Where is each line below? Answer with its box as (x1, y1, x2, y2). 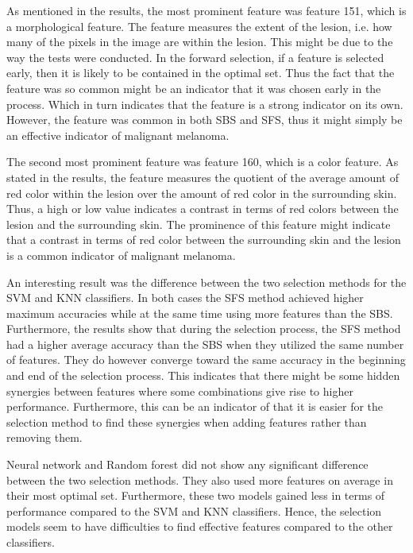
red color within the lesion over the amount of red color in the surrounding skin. (6, 184, 397, 201)
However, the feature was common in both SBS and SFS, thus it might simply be (6, 111, 403, 128)
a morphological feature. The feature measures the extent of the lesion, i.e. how (6, 17, 392, 34)
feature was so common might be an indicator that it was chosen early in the (6, 79, 381, 96)
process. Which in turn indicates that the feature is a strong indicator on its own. (6, 95, 403, 112)
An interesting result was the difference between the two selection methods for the (6, 273, 407, 290)
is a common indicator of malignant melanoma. (6, 246, 236, 263)
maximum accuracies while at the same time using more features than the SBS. (6, 304, 393, 321)
